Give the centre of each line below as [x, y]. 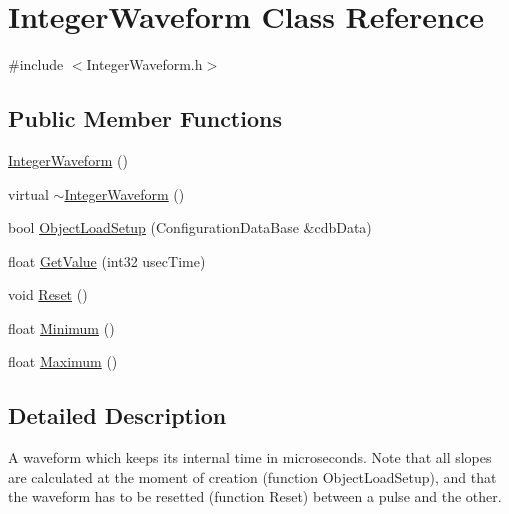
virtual [28, 193]
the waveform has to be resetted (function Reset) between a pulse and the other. [255, 496]
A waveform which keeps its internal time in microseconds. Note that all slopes [250, 457]
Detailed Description [117, 415]
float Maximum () [63, 361]
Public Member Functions [145, 118]
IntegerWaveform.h [144, 64]
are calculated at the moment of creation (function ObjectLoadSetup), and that [252, 476]
